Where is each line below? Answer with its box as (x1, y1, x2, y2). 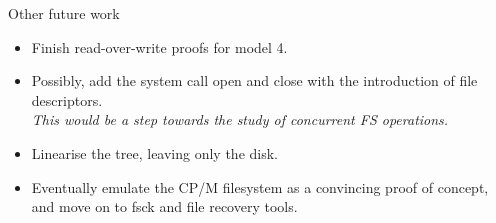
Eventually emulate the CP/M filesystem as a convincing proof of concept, (31, 176, 489, 197)
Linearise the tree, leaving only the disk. (31, 142, 278, 163)
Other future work (8, 3, 120, 23)
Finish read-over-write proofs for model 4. (31, 36, 288, 57)
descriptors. (31, 89, 103, 110)
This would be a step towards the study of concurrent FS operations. (31, 109, 449, 130)
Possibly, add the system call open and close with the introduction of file (31, 70, 478, 91)
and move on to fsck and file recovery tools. (31, 196, 298, 217)
